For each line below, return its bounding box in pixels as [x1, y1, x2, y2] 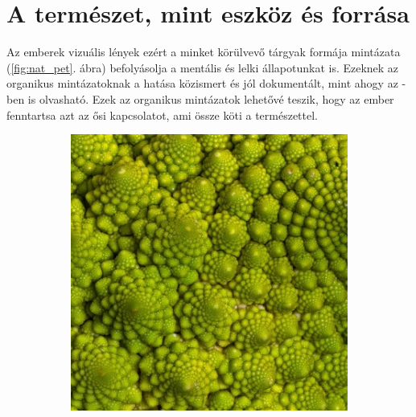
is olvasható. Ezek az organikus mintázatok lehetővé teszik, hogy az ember [27, 90, 394, 107]
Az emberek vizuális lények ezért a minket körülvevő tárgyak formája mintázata [6, 43, 401, 60]
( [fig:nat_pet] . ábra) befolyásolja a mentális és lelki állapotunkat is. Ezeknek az [6, 59, 399, 76]
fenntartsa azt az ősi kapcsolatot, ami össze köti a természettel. [6, 106, 319, 123]
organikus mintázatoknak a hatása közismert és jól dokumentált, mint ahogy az [6, 75, 398, 92]
